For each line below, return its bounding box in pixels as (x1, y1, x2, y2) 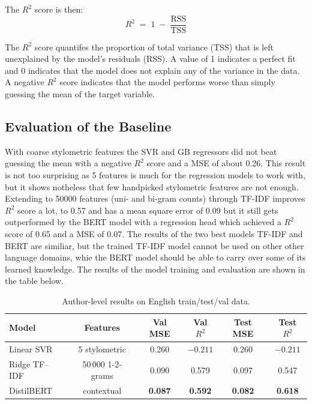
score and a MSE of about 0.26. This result (146, 157, 306, 169)
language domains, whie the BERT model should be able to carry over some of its (5, 251, 306, 264)
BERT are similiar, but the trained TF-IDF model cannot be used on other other (5, 239, 304, 252)
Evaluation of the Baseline (5, 117, 172, 136)
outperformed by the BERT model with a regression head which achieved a (5, 216, 281, 228)
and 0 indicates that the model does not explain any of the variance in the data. (5, 64, 300, 76)
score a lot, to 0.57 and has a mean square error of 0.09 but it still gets (17, 204, 278, 216)
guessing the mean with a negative (5, 157, 131, 169)
